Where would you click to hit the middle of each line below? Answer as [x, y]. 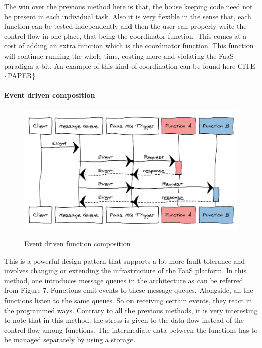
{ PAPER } [20, 76]
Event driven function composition [78, 243]
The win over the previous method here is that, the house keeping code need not [128, 6]
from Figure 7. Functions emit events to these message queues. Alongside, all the [129, 290]
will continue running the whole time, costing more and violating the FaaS [119, 55]
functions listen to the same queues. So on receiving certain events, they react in [128, 300]
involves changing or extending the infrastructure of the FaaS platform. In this [125, 270]
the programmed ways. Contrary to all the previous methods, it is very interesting [131, 310]
